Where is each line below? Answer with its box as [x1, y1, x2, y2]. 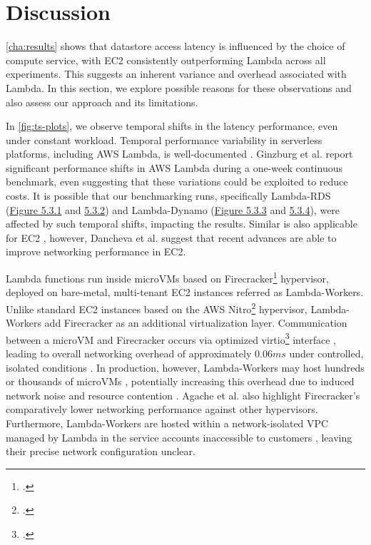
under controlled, [289, 345, 364, 360]
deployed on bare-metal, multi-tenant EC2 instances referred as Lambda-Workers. [6, 285, 364, 300]
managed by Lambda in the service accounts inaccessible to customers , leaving [6, 429, 352, 444]
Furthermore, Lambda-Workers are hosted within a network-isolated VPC [6, 415, 329, 430]
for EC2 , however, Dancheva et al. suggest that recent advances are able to [6, 230, 337, 245]
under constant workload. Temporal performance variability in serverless [6, 132, 322, 147]
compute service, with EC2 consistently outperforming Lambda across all [6, 52, 326, 67]
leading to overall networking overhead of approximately [6, 345, 252, 360]
